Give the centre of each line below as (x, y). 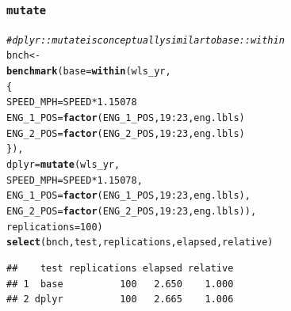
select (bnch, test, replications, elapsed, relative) (140, 243)
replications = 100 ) (55, 227)
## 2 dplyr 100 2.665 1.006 (120, 300)
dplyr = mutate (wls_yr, (63, 165)
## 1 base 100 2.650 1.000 (120, 284)
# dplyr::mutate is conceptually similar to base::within (145, 40)
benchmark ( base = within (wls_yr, (89, 72)
